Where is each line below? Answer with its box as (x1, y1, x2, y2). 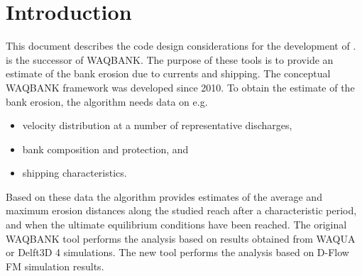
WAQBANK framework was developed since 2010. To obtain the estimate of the (6, 79, 355, 94)
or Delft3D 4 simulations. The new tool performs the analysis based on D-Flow (6, 245, 349, 260)
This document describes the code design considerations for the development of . (6, 38, 356, 53)
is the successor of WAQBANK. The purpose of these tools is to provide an (6, 52, 334, 67)
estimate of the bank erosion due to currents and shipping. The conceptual (6, 66, 331, 81)
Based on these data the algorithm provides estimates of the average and (6, 189, 322, 204)
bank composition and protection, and (22, 141, 189, 156)
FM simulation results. (6, 258, 104, 273)
